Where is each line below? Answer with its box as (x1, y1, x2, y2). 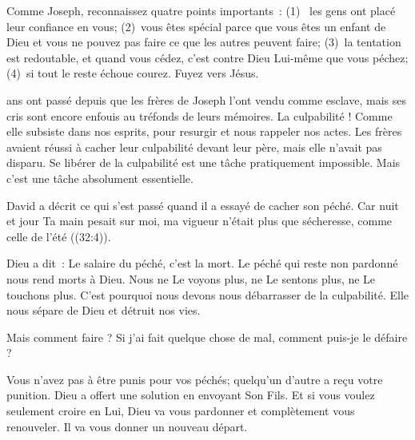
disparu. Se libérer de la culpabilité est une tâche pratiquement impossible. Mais (6, 154, 401, 171)
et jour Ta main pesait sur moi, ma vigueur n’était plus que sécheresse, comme (6, 212, 393, 229)
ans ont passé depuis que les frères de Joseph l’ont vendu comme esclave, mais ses (6, 91, 406, 108)
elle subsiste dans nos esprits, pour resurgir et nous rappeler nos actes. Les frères (6, 123, 402, 140)
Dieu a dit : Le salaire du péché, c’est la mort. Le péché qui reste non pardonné (6, 255, 398, 272)
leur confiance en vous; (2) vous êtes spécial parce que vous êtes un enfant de (6, 18, 386, 34)
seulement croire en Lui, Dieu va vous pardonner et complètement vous (6, 402, 355, 419)
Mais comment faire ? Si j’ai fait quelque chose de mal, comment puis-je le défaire (6, 328, 408, 345)
